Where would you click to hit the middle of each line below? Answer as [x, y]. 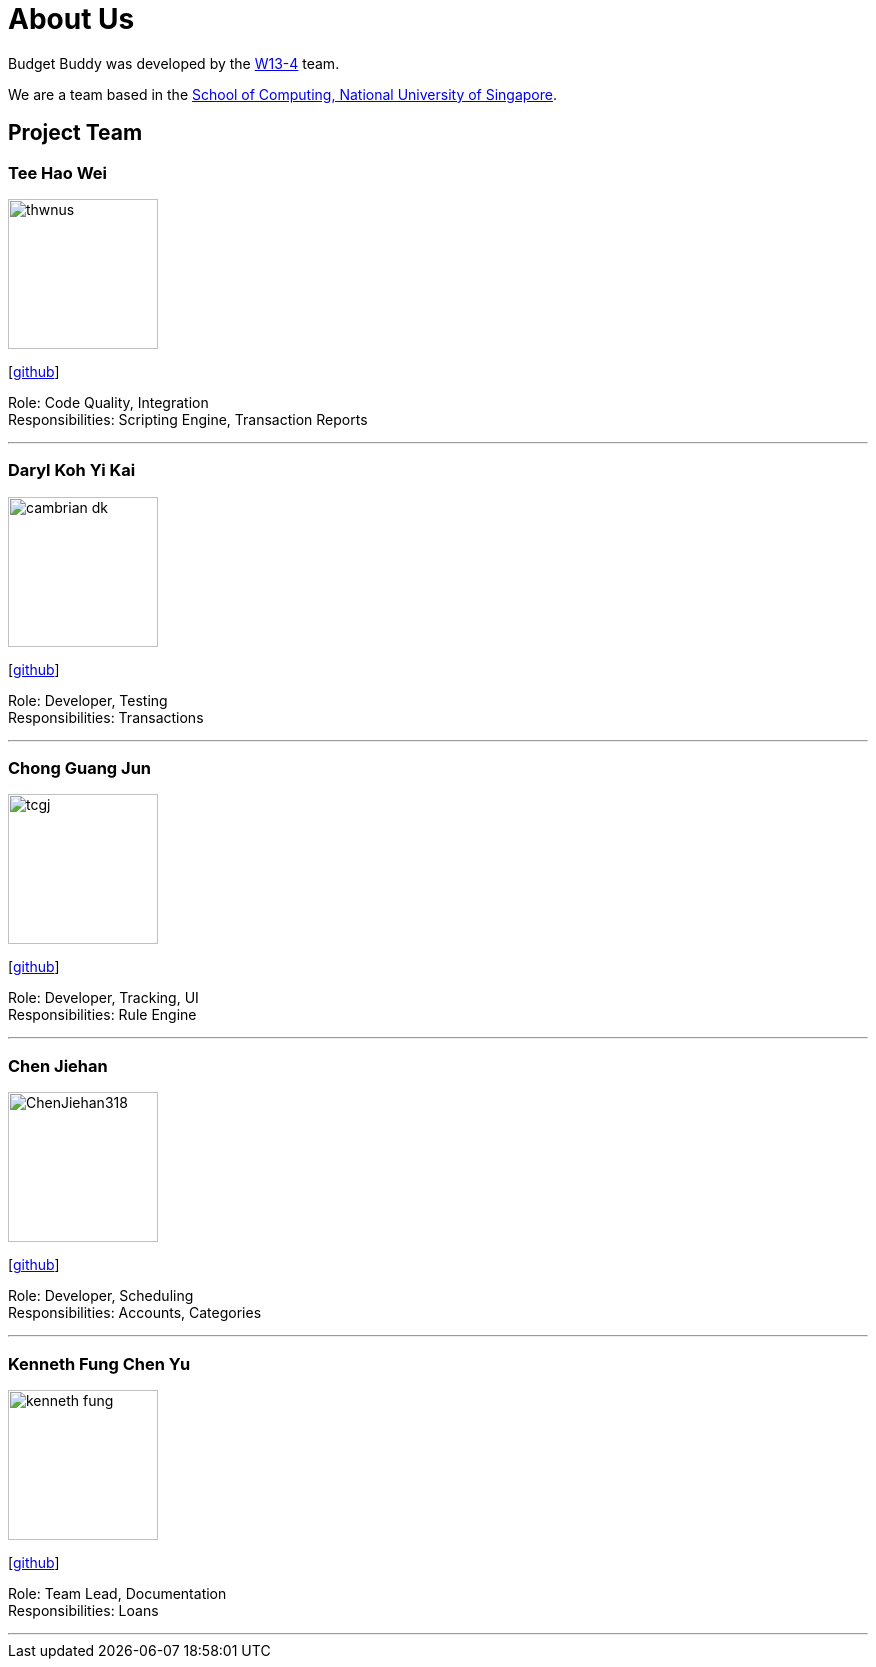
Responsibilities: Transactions [106, 717]
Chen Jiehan [58, 1065]
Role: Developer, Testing [88, 700]
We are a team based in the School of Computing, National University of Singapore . [283, 94]
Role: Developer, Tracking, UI [103, 998]
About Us [71, 19]
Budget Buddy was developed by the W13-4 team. [174, 63]
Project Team [75, 133]
